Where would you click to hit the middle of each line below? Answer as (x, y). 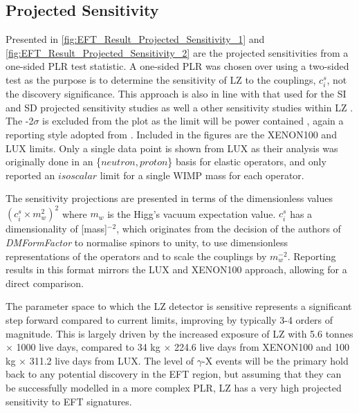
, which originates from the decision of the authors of (229, 229)
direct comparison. (45, 283)
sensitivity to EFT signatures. (69, 401)
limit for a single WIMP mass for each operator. (202, 175)
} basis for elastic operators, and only (247, 162)
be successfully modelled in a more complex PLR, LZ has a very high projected (174, 387)
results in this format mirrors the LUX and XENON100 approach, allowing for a (176, 269)
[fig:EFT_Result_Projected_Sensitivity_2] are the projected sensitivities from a (177, 52)
